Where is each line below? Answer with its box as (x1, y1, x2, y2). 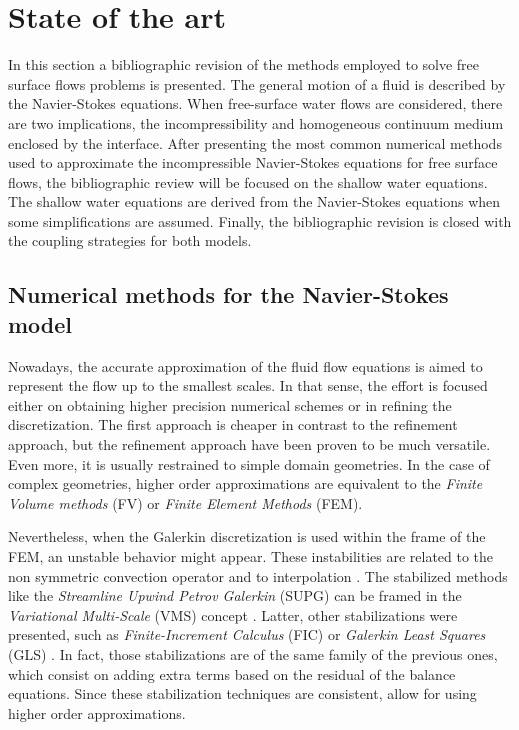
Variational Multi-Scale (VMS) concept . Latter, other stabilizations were (8, 604, 458, 625)
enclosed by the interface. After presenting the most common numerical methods (8, 132, 502, 153)
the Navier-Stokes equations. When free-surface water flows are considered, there (8, 93, 503, 114)
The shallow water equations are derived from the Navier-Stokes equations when (8, 191, 501, 212)
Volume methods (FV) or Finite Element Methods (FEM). (8, 492, 363, 513)
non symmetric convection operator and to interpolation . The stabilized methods (8, 565, 508, 586)
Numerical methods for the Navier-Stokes (8, 279, 449, 310)
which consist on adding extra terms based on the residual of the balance (8, 663, 456, 684)
